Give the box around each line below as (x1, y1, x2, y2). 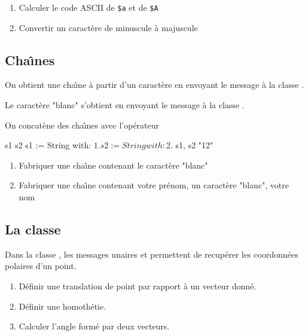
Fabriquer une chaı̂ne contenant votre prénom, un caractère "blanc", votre (19, 179, 289, 191)
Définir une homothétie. (19, 300, 106, 312)
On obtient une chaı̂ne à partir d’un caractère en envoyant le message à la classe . (5, 78, 304, 91)
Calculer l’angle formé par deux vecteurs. (19, 320, 170, 332)
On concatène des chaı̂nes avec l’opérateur (5, 118, 160, 131)
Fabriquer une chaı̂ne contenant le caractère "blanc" (19, 158, 208, 171)
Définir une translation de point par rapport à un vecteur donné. (19, 280, 257, 292)
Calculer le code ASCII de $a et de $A (19, 1, 158, 13)
